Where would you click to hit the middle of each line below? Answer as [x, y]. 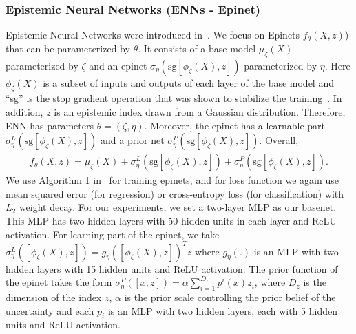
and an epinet [118, 65]
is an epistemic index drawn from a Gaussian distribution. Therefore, [200, 112]
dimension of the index [54, 297]
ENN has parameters [50, 125]
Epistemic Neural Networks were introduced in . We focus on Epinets [153, 35]
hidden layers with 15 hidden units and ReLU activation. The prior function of [172, 268]
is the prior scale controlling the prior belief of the [230, 297]
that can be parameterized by [68, 48]
